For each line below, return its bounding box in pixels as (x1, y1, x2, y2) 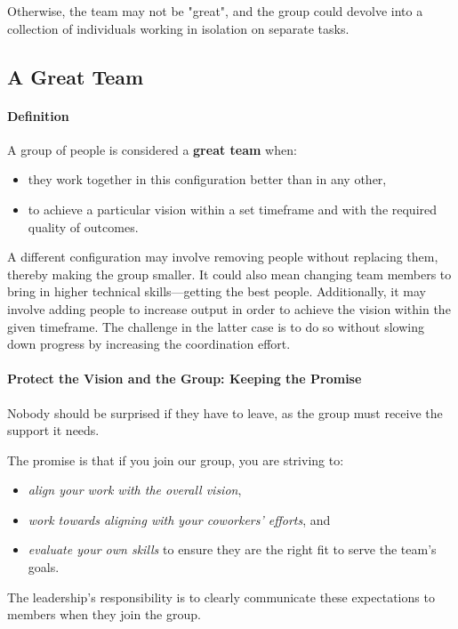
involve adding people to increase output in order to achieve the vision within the (7, 299, 451, 318)
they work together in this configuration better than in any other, (28, 170, 387, 189)
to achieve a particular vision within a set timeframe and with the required (28, 199, 438, 218)
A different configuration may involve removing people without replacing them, (7, 247, 438, 266)
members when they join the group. (7, 605, 201, 624)
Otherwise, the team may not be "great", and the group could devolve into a (7, 2, 423, 20)
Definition (7, 106, 69, 125)
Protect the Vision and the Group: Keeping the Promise (7, 369, 362, 388)
